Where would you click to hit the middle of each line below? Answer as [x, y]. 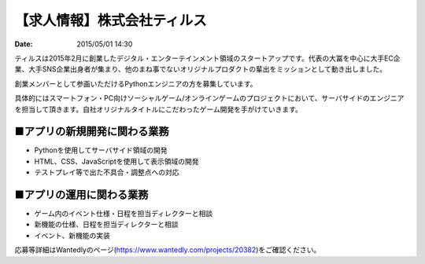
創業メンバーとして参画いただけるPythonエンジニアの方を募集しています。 [136, 83]
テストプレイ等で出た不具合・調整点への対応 [107, 172]
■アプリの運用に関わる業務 [81, 195]
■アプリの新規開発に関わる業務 [92, 132]
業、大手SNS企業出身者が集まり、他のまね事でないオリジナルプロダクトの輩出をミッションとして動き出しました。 [201, 69]
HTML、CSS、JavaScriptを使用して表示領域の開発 [117, 161]
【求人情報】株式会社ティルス [111, 20]
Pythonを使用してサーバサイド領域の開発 [101, 150]
